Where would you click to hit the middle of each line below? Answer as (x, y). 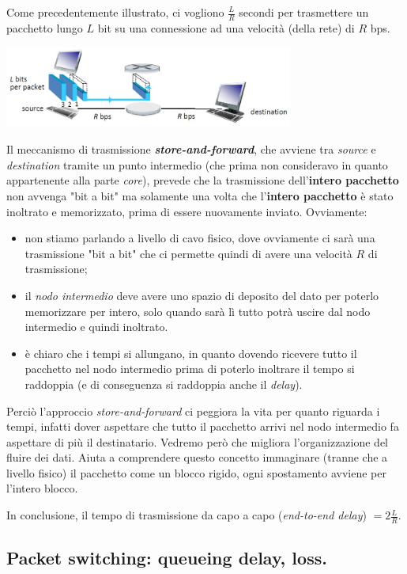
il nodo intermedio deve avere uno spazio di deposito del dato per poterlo (202, 295)
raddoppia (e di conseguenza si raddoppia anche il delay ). (164, 384)
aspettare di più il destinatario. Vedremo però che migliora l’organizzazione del (198, 441)
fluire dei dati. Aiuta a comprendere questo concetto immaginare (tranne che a (197, 457)
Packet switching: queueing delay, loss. (167, 558)
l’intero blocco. (42, 488)
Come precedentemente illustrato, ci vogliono (115, 12)
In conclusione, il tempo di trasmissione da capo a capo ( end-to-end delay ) (187, 515)
